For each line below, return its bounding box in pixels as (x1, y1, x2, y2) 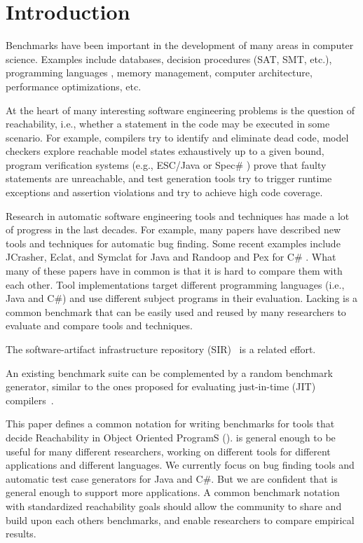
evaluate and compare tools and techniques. (6, 318, 193, 333)
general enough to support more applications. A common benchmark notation (6, 485, 340, 500)
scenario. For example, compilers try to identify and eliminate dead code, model (6, 130, 349, 144)
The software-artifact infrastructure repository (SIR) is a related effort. (6, 342, 316, 356)
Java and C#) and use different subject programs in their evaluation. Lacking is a (6, 291, 358, 305)
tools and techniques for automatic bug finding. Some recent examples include (6, 235, 341, 250)
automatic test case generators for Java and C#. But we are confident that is (6, 471, 338, 486)
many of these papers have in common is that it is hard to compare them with (6, 263, 343, 278)
